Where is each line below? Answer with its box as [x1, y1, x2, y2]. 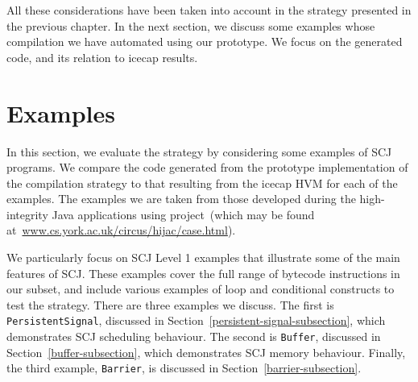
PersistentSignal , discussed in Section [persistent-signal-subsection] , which [6, 312, 386, 329]
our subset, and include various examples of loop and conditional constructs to [6, 280, 395, 297]
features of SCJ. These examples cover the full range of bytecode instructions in [6, 264, 400, 281]
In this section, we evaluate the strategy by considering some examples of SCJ [6, 143, 392, 160]
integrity [6, 206, 48, 222]
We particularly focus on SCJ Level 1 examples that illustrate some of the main [6, 249, 400, 266]
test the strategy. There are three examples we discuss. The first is [6, 296, 334, 313]
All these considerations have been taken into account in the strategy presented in [6, 2, 412, 18]
